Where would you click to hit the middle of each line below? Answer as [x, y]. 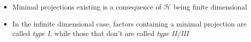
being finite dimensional [210, 6]
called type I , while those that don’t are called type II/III [101, 33]
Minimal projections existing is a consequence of [87, 6]
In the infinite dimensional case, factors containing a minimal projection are [130, 23]
